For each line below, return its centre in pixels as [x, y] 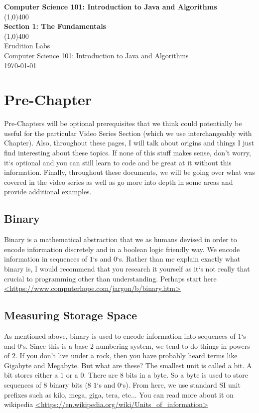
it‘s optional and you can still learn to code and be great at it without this [118, 162]
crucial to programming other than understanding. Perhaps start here [110, 278]
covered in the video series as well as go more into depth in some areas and [119, 182]
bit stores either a [31, 375]
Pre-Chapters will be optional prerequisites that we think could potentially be [123, 123]
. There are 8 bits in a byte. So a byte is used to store [166, 375]
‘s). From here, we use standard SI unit [181, 384]
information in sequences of [46, 259]
